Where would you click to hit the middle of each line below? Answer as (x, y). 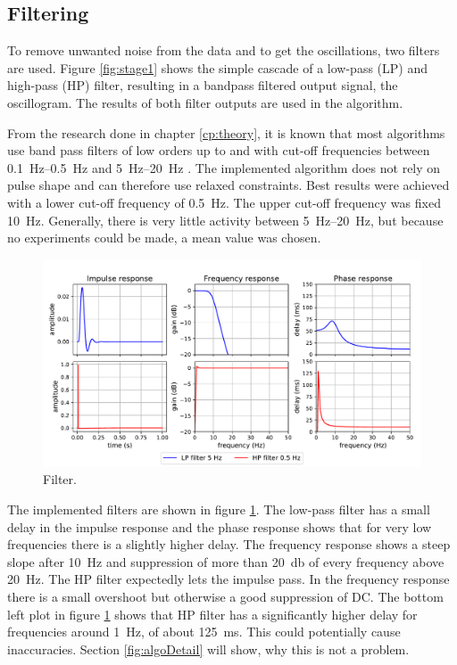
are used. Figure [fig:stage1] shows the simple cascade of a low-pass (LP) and (218, 67)
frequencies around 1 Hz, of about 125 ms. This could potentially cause (204, 632)
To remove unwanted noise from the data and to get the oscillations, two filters (224, 50)
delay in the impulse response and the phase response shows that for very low (220, 526)
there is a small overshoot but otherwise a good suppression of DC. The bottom (225, 596)
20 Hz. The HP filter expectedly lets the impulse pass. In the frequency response (228, 579)
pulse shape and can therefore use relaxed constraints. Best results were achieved (228, 185)
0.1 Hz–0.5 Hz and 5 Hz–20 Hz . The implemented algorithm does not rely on (224, 167)
